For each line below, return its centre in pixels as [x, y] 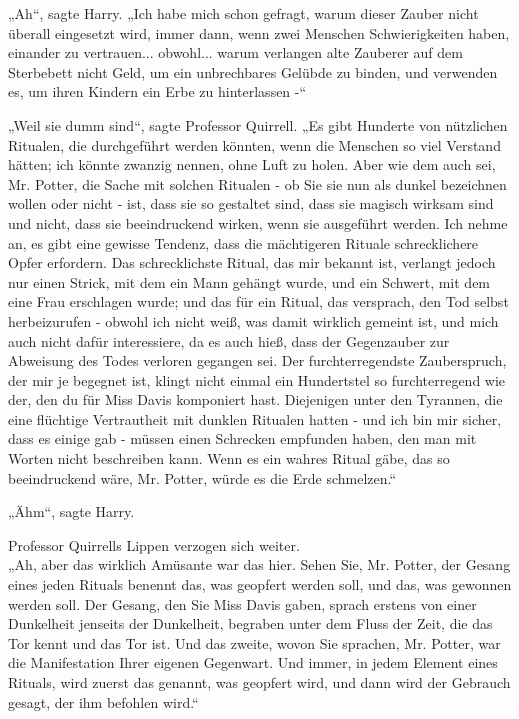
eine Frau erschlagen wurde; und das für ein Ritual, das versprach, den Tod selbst [258, 301]
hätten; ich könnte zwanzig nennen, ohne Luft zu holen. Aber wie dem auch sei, [252, 164]
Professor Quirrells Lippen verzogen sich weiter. [154, 544]
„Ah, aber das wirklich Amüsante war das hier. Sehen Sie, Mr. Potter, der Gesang [259, 564]
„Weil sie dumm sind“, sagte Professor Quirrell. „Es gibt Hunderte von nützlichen [258, 124]
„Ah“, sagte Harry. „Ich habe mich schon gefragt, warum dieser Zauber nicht [243, 13]
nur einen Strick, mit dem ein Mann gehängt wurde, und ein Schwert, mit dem [249, 281]
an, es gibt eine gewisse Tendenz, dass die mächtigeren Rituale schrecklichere [243, 242]
